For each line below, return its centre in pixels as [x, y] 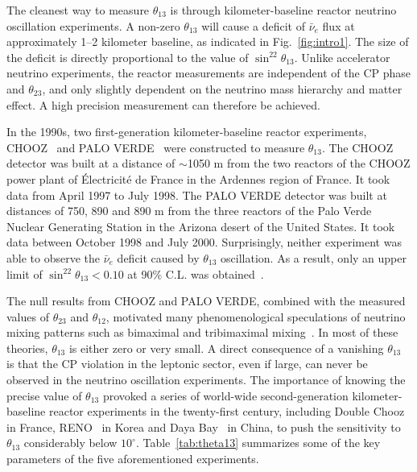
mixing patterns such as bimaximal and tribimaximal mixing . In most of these [202, 332]
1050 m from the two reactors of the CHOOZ [299, 163]
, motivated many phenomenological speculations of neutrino [256, 316]
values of [28, 316]
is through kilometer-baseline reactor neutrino [283, 10]
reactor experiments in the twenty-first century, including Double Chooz [227, 411]
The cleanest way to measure [78, 10]
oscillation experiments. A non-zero [93, 25]
